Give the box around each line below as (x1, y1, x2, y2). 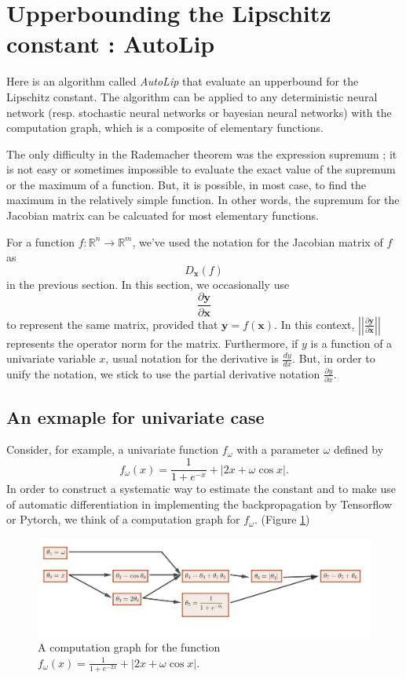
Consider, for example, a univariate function (6, 441, 219, 458)
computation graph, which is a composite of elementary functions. (6, 119, 324, 136)
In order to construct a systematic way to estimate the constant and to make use (6, 480, 396, 497)
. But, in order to (292, 350, 375, 367)
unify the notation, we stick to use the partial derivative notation (6, 365, 320, 381)
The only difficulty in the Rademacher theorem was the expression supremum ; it (6, 145, 397, 162)
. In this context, (274, 316, 355, 332)
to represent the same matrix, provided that (6, 316, 218, 332)
